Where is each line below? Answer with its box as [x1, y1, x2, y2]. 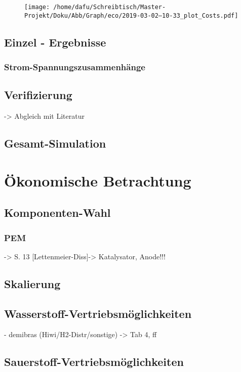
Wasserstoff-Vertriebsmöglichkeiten [4, 305, 192, 321]
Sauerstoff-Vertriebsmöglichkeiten [4, 354, 184, 369]
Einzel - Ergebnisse [4, 34, 106, 50]
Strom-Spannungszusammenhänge [4, 61, 145, 73]
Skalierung [4, 275, 61, 291]
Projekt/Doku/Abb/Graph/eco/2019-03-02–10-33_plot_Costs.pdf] [24, 12, 238, 19]
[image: [24, 4, 50, 11]
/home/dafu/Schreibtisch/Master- [53, 4, 166, 11]
